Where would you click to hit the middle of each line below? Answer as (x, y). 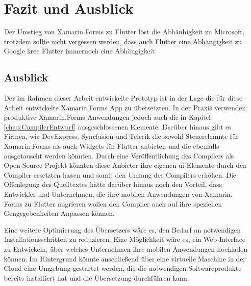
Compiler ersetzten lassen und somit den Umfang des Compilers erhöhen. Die (120, 174)
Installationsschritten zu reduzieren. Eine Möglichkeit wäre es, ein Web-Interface (125, 239)
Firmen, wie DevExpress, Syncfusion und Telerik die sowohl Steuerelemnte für (121, 136)
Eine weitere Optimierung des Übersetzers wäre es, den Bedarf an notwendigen (123, 229)
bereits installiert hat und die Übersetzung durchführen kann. (97, 277)
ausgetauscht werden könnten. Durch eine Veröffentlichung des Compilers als (119, 155)
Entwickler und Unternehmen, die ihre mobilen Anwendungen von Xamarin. (118, 194)
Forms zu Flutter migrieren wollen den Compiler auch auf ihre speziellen (113, 203)
